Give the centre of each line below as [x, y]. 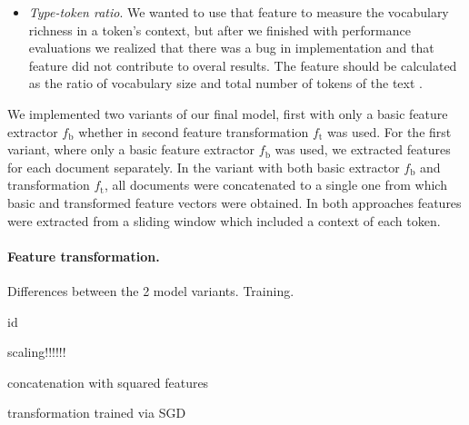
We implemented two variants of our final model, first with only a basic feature [228, 113]
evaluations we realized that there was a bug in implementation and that [231, 48]
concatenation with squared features [108, 382]
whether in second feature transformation [194, 131]
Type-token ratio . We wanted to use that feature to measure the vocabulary [239, 12]
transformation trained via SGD [97, 413]
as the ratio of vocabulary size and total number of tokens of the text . [225, 83]
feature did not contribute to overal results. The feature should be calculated [243, 65]
